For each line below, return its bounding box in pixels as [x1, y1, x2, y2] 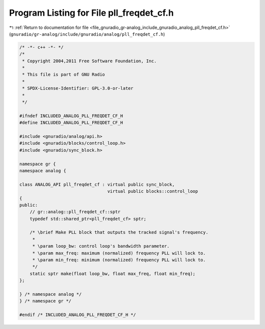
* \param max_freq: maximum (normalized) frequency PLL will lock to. [32, 250, 206, 256]
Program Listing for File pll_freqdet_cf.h [9, 7, 174, 18]
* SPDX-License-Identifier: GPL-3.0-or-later [22, 86, 133, 91]
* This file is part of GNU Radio [22, 72, 105, 77]
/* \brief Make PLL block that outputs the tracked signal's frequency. [29, 229, 209, 235]
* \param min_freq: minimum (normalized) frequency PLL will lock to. [32, 257, 206, 263]
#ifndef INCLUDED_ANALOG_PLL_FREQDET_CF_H [19, 113, 123, 119]
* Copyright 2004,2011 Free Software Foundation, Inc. [22, 58, 157, 64]
